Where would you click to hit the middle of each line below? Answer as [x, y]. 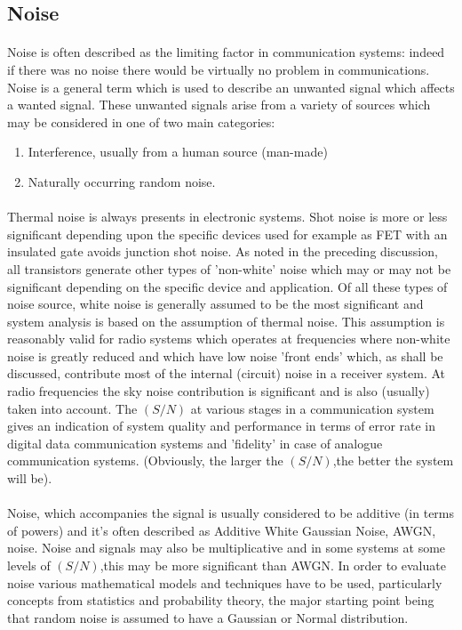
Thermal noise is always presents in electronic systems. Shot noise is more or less [227, 217]
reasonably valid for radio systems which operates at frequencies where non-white [229, 339]
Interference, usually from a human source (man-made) [178, 152]
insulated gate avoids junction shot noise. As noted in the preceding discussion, [223, 251]
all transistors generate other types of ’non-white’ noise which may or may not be [229, 268]
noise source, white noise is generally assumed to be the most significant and [215, 304]
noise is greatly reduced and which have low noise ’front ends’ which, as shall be [225, 355]
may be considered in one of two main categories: [141, 121]
